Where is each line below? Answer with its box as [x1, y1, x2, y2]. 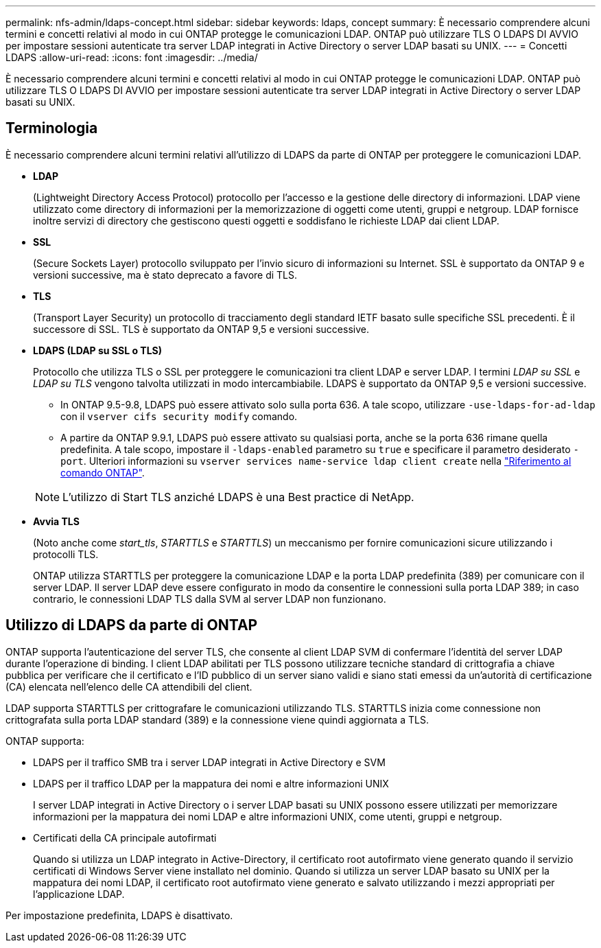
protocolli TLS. [33, 548, 99, 560]
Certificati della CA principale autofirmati [33, 831, 217, 844]
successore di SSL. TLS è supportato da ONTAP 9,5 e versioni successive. [33, 323, 369, 335]
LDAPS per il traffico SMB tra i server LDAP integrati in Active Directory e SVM [33, 756, 386, 768]
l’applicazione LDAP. [33, 888, 125, 900]
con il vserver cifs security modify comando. [60, 410, 298, 422]
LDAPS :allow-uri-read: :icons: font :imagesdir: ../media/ [5, 51, 258, 63]
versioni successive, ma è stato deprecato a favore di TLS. [33, 268, 298, 281]
